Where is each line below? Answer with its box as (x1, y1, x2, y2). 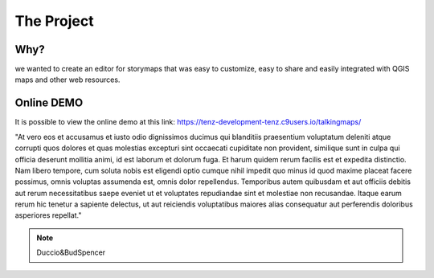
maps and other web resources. (14, 75, 121, 84)
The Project (14, 12, 94, 30)
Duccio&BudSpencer (36, 247, 106, 257)
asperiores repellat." (14, 211, 82, 220)
